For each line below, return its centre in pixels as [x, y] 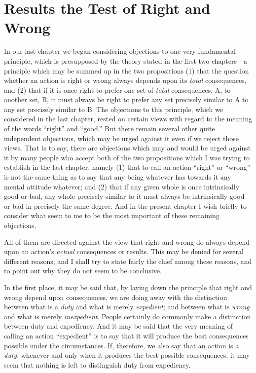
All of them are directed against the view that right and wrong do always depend [127, 242]
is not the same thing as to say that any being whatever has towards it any [118, 177]
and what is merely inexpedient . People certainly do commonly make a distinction [128, 316]
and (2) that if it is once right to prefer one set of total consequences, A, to [117, 90]
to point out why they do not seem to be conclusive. [83, 271]
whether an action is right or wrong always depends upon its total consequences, [125, 80]
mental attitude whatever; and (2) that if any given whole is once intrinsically [122, 186]
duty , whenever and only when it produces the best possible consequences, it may [127, 355]
